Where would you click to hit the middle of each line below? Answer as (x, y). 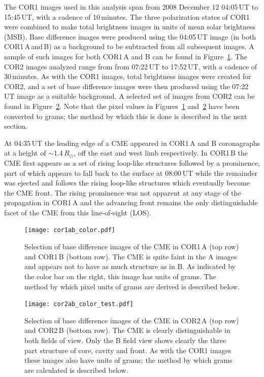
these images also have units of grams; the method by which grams (128, 360)
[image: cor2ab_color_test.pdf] (79, 304)
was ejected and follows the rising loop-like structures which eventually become (127, 183)
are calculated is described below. (76, 370)
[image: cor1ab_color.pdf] (70, 230)
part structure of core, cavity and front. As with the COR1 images (128, 350)
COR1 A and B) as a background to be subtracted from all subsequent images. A (129, 46)
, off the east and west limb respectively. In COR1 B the (161, 153)
